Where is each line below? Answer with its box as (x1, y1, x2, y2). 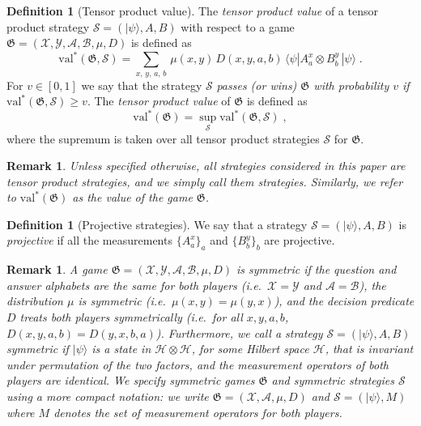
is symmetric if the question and (236, 261, 397, 278)
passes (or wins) (216, 76, 297, 93)
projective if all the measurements (6, 232, 172, 249)
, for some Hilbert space (191, 340, 309, 357)
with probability (313, 76, 389, 93)
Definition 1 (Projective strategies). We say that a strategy (6, 215, 308, 232)
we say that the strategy (81, 76, 202, 93)
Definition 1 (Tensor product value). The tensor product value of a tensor (6, 2, 378, 19)
